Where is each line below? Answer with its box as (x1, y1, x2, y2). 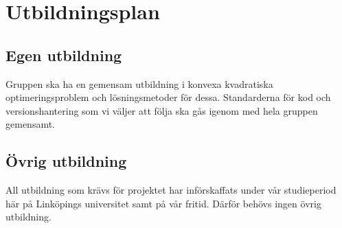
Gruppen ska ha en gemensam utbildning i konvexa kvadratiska (5, 76, 273, 91)
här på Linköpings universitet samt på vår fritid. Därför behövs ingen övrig (5, 196, 321, 210)
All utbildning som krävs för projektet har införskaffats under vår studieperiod (5, 183, 337, 197)
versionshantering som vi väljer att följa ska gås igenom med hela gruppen (5, 103, 318, 117)
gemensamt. (5, 117, 56, 131)
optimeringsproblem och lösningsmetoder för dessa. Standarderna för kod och (5, 90, 331, 104)
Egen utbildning (5, 44, 122, 65)
